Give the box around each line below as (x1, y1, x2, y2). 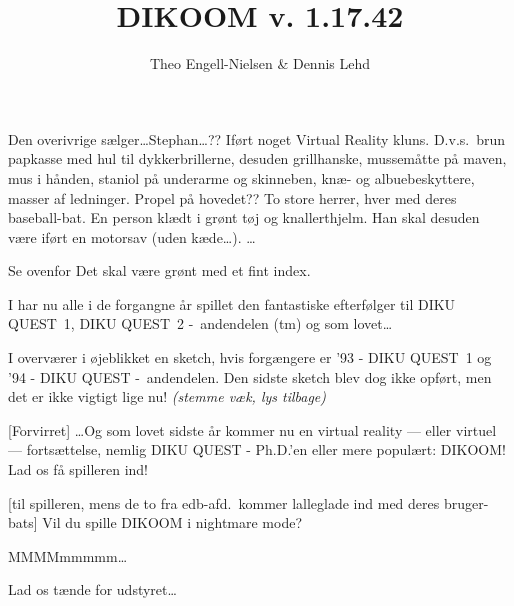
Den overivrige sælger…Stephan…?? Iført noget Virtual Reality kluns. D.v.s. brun (8, 128, 506, 149)
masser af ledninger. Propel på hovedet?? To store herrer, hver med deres (8, 187, 457, 208)
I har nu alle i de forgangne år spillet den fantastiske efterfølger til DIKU (8, 293, 456, 314)
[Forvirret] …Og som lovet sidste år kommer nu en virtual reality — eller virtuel (8, 419, 497, 440)
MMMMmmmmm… (8, 545, 128, 566)
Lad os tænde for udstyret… (8, 579, 177, 600)
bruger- (443, 492, 489, 513)
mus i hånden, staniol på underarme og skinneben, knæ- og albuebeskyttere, (8, 167, 475, 188)
